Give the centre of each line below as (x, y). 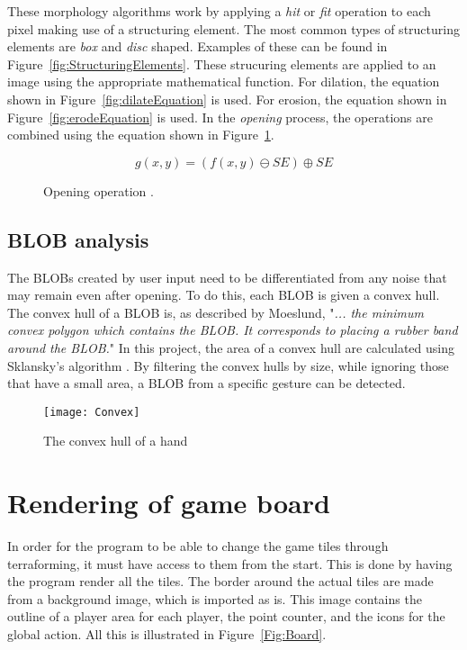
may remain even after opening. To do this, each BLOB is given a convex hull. (224, 295)
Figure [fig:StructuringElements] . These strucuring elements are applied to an (222, 63)
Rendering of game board (169, 503)
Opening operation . (99, 190)
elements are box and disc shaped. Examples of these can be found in (198, 46)
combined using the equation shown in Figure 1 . (141, 135)
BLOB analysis (78, 239)
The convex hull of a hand (116, 441)
